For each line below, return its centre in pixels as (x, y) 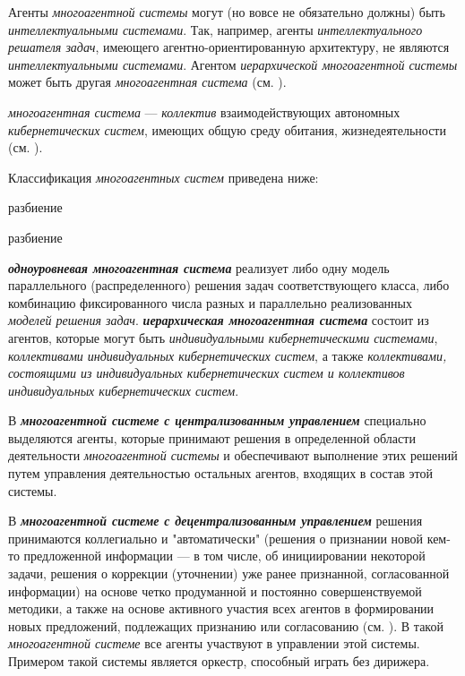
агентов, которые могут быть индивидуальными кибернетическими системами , (223, 337)
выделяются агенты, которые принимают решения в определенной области (212, 437)
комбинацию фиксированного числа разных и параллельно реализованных (211, 302)
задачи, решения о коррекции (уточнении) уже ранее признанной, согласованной (229, 573)
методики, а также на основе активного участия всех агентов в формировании (221, 608)
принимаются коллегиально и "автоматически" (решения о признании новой (216, 538)
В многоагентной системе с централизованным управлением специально (217, 420)
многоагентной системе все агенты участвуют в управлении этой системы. (214, 643)
